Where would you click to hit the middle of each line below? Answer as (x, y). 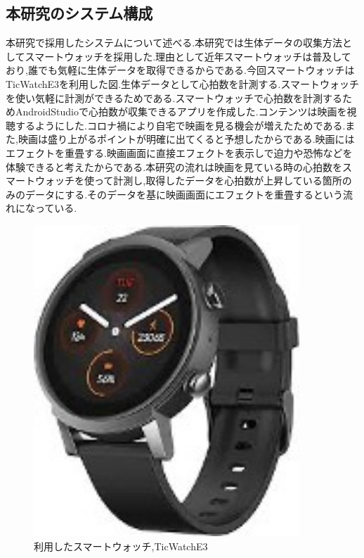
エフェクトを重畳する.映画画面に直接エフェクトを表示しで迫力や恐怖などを (179, 152)
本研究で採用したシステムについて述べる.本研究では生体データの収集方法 (174, 43)
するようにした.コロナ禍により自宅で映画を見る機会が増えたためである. (180, 125)
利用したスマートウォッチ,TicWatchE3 (121, 546)
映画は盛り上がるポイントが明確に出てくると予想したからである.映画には (186, 139)
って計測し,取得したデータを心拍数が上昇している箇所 (218, 180)
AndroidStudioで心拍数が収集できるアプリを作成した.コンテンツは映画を (181, 112)
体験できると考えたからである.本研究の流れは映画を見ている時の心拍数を (174, 166)
